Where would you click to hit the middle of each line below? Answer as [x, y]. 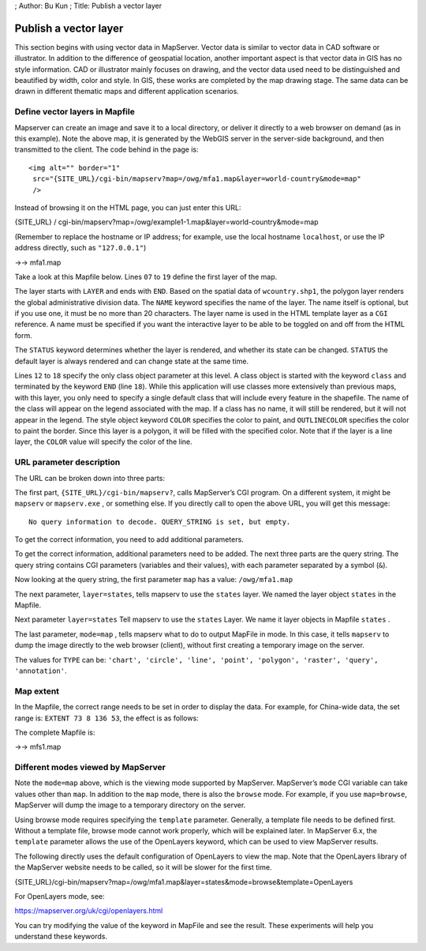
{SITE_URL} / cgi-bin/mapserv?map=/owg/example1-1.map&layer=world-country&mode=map [166, 222]
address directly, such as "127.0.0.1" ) [80, 248]
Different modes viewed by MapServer [90, 768]
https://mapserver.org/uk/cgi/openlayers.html [89, 911]
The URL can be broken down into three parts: [90, 478]
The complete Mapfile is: [55, 732]
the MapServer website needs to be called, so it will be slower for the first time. [143, 867]
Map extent [37, 691]
